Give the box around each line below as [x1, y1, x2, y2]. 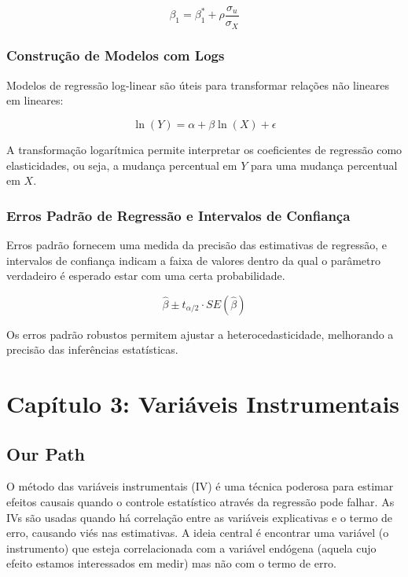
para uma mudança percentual [250, 156, 398, 173]
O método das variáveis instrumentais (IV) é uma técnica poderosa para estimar [6, 478, 394, 494]
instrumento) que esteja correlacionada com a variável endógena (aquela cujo [6, 539, 377, 556]
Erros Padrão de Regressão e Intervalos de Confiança [6, 205, 351, 225]
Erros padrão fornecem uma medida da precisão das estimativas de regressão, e [6, 236, 387, 252]
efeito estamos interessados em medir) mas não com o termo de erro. [6, 555, 336, 571]
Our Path [6, 441, 85, 465]
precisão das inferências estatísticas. [6, 341, 178, 358]
